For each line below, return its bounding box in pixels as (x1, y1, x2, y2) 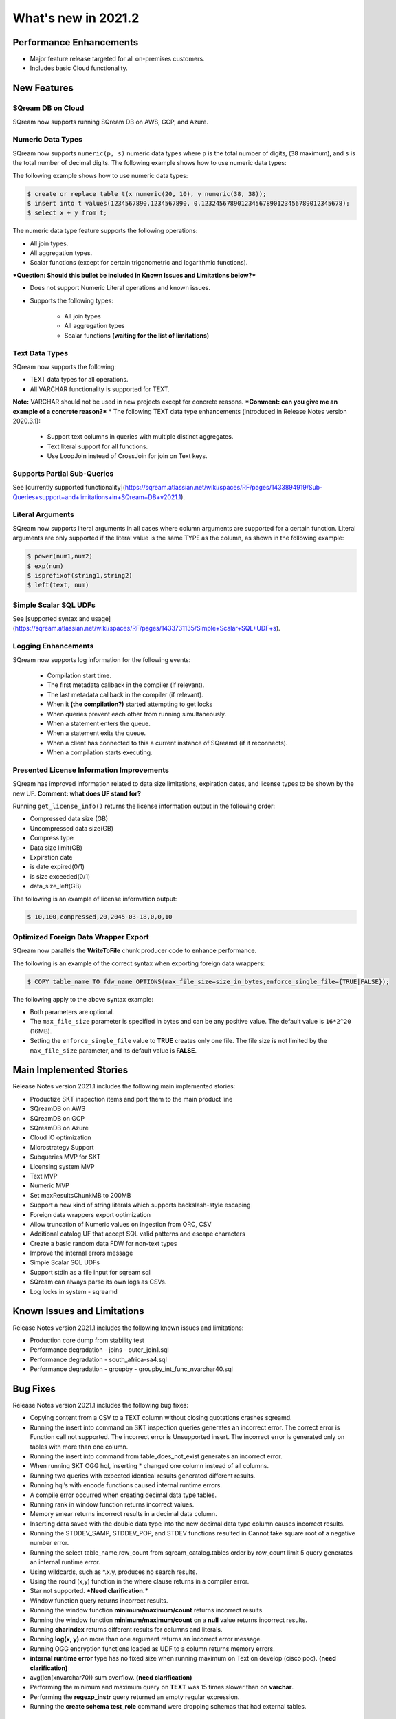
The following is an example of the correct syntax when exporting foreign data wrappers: (12, 959, 265, 967)
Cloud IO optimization (30, 1133, 92, 1141)
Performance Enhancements (12, 36, 139, 48)
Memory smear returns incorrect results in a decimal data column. (30, 1510, 217, 1518)
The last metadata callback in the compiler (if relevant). (47, 690, 204, 699)
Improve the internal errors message (30, 1249, 133, 1258)
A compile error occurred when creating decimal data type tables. (30, 1491, 217, 1499)
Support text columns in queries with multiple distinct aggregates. (47, 433, 234, 441)
